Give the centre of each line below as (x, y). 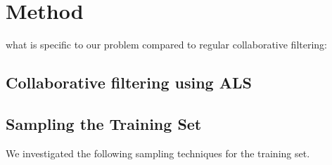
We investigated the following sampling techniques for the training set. (158, 153)
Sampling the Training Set (104, 123)
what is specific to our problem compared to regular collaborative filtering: (167, 45)
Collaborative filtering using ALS (129, 82)
